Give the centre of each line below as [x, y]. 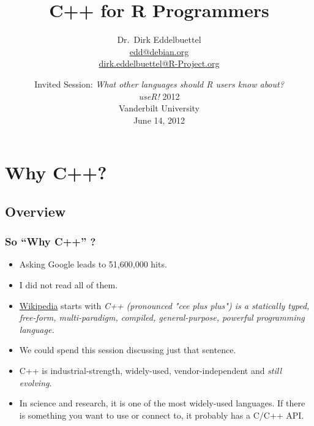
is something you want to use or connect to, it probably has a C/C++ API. [162, 415]
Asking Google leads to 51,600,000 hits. [93, 264]
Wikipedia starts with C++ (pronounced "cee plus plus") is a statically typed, [164, 305]
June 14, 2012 [159, 120]
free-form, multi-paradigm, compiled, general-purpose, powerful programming [162, 317]
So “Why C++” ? [50, 241]
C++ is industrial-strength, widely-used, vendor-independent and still [151, 371]
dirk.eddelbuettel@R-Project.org [159, 63]
